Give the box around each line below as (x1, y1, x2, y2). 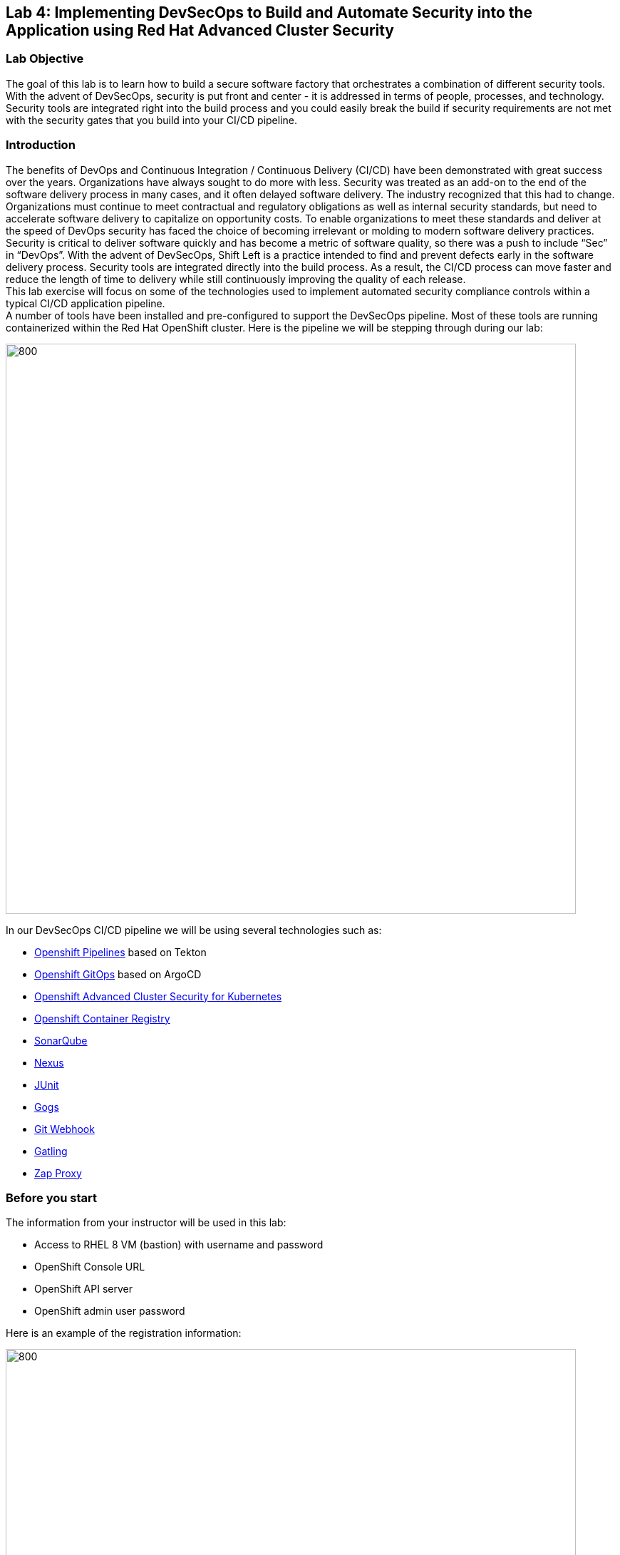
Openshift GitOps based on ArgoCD (34, 968, 202, 980)
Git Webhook (34, 1122, 95, 1135)
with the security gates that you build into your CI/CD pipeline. (6, 113, 298, 126)
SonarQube (34, 1034, 88, 1047)
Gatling (34, 1144, 68, 1157)
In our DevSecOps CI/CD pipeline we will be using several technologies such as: (6, 923, 382, 936)
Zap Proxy (34, 1166, 82, 1179)
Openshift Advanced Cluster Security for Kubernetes (34, 990, 282, 1002)
